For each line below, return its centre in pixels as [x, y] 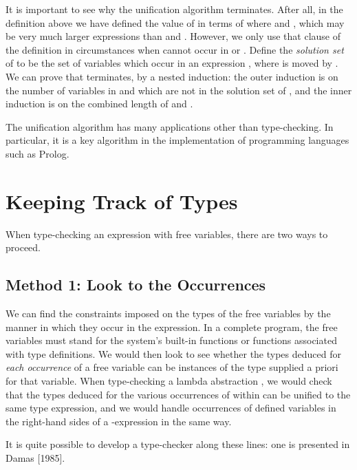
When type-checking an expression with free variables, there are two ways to [167, 234]
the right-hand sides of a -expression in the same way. [119, 421]
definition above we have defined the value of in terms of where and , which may [175, 22]
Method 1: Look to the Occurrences [136, 285]
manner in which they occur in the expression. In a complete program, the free [172, 327]
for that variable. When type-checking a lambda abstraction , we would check [169, 381]
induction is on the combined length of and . [99, 104]
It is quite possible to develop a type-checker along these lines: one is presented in [178, 444]
